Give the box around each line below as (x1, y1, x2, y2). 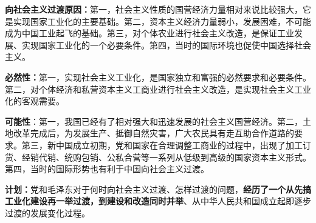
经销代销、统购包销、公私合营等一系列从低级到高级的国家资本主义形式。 (21, 150, 311, 163)
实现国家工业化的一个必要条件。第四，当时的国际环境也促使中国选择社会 (21, 38, 311, 51)
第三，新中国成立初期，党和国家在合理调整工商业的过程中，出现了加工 (21, 138, 303, 151)
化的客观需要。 (5, 95, 64, 107)
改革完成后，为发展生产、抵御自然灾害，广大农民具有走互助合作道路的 (13, 127, 294, 139)
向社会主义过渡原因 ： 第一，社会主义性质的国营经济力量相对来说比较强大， (5, 3, 303, 15)
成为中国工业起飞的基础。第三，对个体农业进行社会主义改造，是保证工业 (5, 27, 294, 39)
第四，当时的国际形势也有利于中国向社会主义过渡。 (5, 162, 209, 175)
